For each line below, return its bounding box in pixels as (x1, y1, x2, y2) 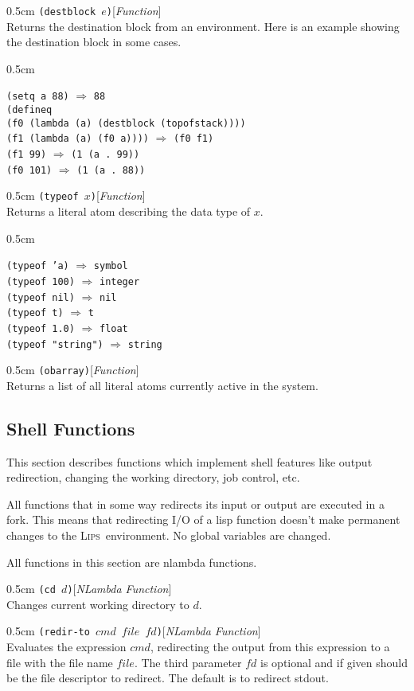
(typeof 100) (6, 275, 75, 287)
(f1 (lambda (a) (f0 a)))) (6, 133, 149, 145)
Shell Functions (6, 416, 135, 440)
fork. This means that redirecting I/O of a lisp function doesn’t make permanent (6, 511, 400, 528)
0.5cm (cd (6, 580, 56, 597)
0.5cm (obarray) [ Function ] (6, 361, 139, 378)
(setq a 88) (6, 91, 69, 103)
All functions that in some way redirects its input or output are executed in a (6, 495, 385, 512)
